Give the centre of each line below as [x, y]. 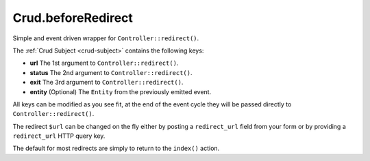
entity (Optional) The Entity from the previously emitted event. [121, 91]
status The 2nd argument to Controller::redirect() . [111, 72]
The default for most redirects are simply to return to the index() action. [116, 148]
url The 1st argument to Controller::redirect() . [104, 63]
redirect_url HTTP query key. [59, 136]
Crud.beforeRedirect [73, 18]
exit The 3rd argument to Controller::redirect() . [107, 83]
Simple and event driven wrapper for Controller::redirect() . [106, 38]
